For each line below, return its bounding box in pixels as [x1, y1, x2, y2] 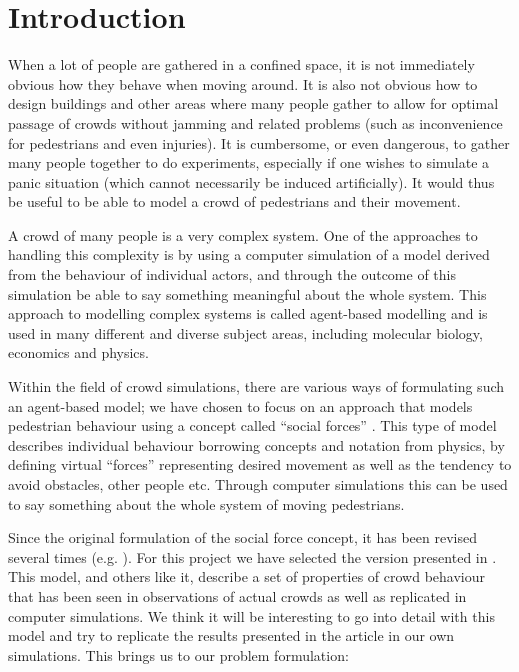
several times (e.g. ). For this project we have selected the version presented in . [8, 546, 497, 567]
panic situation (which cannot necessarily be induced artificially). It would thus [8, 171, 495, 192]
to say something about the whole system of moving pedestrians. [8, 493, 405, 514]
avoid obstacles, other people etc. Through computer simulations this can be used [8, 474, 508, 494]
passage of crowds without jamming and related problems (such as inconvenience [8, 112, 503, 133]
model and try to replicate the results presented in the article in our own [8, 625, 455, 646]
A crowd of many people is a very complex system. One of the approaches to [8, 224, 478, 245]
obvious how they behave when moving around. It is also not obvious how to [8, 73, 478, 94]
